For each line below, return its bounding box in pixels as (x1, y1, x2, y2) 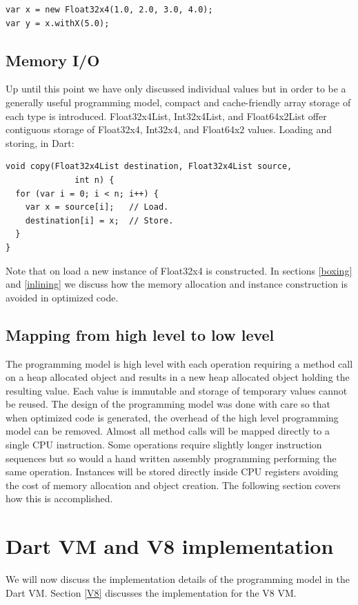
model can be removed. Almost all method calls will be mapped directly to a (6, 424, 330, 438)
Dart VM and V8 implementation (6, 532, 334, 560)
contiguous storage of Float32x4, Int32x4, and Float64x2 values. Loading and (6, 122, 332, 137)
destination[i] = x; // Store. (25, 215, 174, 226)
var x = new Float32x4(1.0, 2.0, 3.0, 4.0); (6, 5, 213, 14)
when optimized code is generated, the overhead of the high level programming (6, 410, 339, 424)
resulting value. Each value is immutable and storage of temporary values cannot (6, 383, 348, 397)
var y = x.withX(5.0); (6, 18, 110, 28)
